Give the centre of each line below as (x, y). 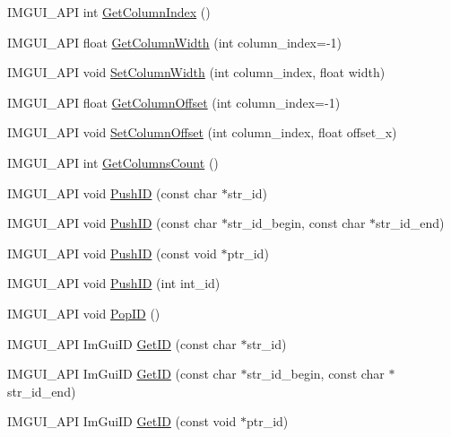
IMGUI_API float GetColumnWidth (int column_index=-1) (175, 42)
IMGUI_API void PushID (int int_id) (114, 283)
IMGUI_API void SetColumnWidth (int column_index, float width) (196, 72)
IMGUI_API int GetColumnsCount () (113, 162)
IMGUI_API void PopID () (84, 313)
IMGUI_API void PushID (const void (112, 253)
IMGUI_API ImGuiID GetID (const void (122, 421)
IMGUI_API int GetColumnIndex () (109, 12)
